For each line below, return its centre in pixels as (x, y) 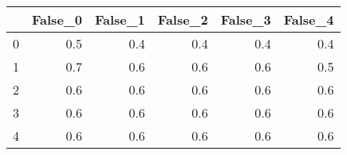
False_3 (246, 19)
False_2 (183, 19)
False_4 (309, 19)
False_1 (120, 19)
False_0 (57, 19)
